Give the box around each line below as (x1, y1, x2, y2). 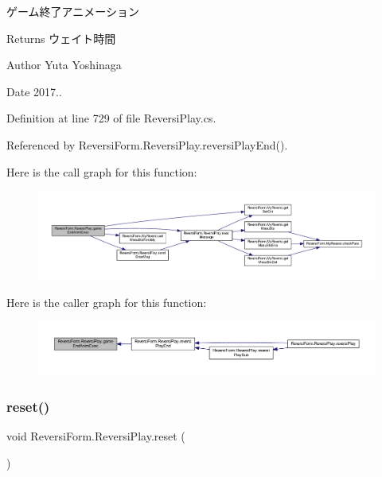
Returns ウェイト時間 (6, 29, 116, 46)
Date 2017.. (6, 83, 62, 99)
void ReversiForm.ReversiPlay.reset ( (6, 428, 185, 444)
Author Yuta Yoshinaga (6, 56, 122, 73)
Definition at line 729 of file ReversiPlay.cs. (6, 110, 216, 126)
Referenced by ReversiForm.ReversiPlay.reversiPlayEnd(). (6, 136, 288, 153)
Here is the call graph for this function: (6, 163, 197, 180)
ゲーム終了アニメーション (6, 3, 140, 19)
